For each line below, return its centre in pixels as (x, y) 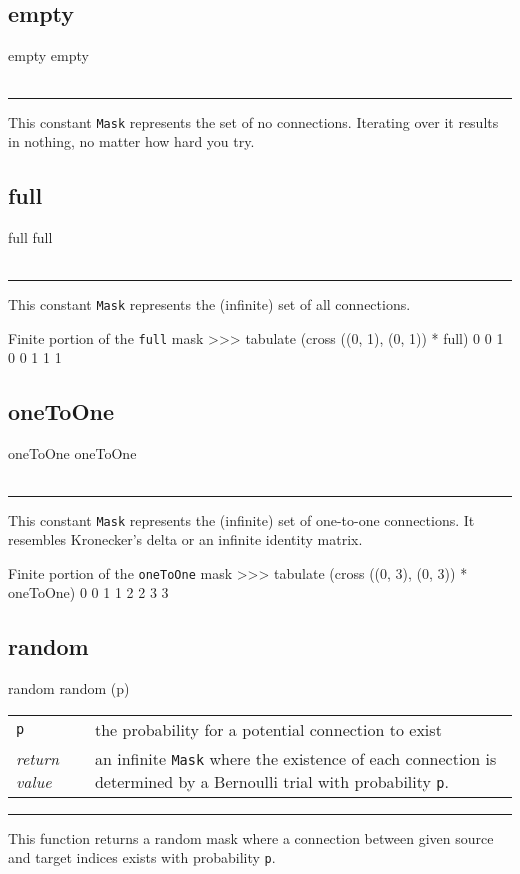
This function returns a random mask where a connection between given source (251, 837)
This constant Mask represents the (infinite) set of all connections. (209, 303)
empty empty (48, 55)
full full (30, 237)
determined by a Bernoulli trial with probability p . (271, 781)
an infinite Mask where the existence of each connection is (295, 758)
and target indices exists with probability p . (142, 857)
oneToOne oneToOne (72, 452)
